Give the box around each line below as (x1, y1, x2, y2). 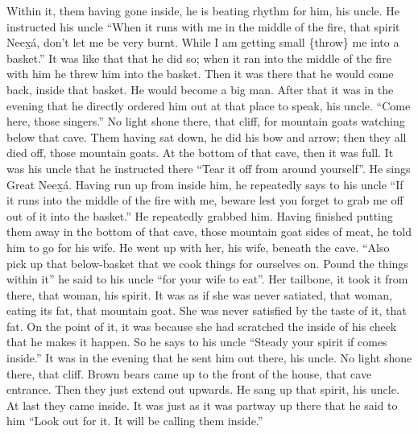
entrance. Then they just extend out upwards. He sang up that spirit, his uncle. (6, 381, 399, 398)
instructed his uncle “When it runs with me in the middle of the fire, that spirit (6, 18, 400, 35)
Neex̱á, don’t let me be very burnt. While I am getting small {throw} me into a (6, 34, 399, 51)
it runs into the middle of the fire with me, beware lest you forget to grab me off (6, 192, 404, 209)
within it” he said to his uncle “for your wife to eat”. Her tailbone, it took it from (6, 271, 408, 287)
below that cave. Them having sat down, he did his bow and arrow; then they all (6, 128, 407, 145)
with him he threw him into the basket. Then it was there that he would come (6, 65, 394, 82)
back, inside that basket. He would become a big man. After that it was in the (6, 81, 394, 97)
